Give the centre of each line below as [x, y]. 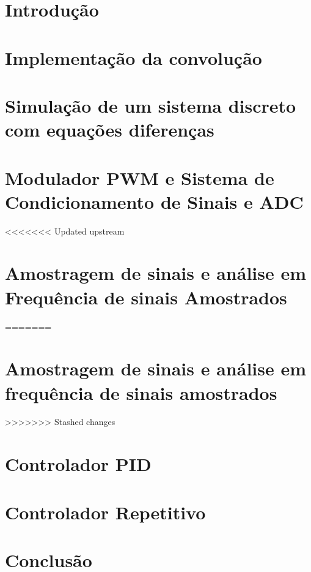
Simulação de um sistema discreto [151, 105]
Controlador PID [78, 464]
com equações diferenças [110, 130]
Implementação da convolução [134, 57]
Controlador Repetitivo [105, 512]
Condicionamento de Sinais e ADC [154, 201]
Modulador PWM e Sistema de [140, 177]
